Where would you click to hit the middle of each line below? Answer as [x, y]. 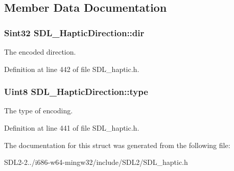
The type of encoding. [39, 111]
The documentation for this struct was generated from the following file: [117, 145]
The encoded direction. [40, 52]
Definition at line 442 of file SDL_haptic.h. [72, 69]
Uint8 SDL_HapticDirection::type [76, 92]
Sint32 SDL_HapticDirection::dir [74, 32]
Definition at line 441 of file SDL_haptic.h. [72, 128]
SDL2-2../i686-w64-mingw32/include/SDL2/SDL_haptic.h [96, 162]
